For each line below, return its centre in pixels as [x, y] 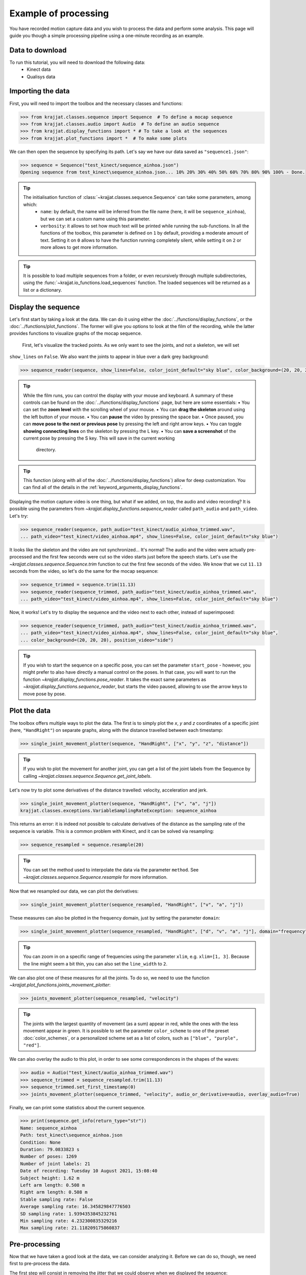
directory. [46, 450]
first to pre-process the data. [40, 1264]
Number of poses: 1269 [48, 1157]
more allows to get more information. [79, 247]
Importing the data [40, 91]
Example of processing [59, 13]
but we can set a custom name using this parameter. [95, 219]
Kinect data [39, 69]
